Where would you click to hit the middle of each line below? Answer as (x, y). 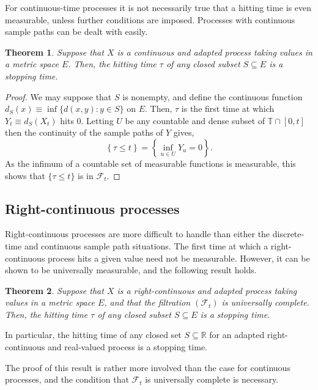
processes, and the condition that (67, 379)
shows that (25, 175)
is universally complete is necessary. (212, 379)
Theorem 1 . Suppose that (54, 52)
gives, (184, 132)
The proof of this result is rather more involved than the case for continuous (148, 367)
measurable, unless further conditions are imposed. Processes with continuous (150, 19)
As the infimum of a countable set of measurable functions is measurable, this (150, 163)
